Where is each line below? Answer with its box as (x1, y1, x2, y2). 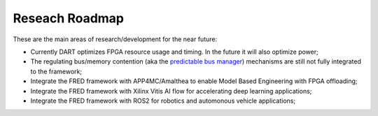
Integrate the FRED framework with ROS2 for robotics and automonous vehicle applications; (30, 96, 296, 105)
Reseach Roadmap (13, 10, 125, 26)
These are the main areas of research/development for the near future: (13, 35, 217, 43)
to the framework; (30, 67, 83, 75)
